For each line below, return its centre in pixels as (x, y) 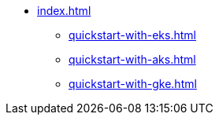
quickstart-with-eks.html (132, 35)
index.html (64, 11)
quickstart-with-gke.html (133, 84)
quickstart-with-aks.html (132, 59)
